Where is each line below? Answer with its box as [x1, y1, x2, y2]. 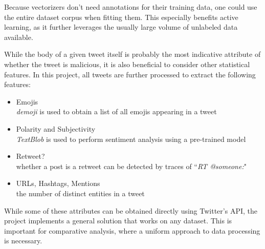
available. [4, 31, 33, 42]
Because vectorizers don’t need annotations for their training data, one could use [4, 2, 257, 12]
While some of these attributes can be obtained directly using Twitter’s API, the [4, 205, 257, 216]
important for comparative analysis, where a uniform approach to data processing [4, 225, 260, 236]
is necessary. [4, 235, 42, 246]
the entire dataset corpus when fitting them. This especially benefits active [4, 11, 238, 22]
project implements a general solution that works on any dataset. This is [4, 215, 232, 226]
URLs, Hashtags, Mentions [16, 178, 100, 189]
